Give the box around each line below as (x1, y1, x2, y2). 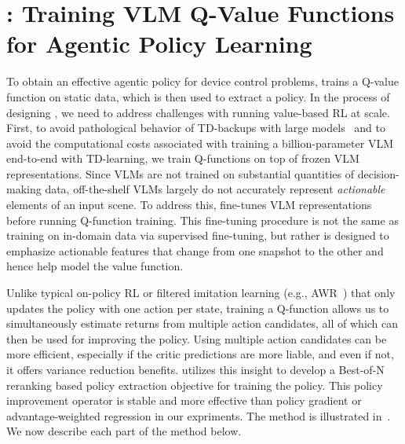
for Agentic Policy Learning (6, 28, 312, 60)
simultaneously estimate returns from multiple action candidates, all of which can (6, 315, 399, 332)
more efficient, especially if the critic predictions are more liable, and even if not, (6, 346, 394, 362)
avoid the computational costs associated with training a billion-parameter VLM (6, 134, 393, 151)
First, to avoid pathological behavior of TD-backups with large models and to (6, 119, 385, 136)
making (6, 181, 42, 197)
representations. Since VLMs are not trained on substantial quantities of (6, 165, 355, 182)
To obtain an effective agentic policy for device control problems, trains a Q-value (6, 73, 400, 90)
